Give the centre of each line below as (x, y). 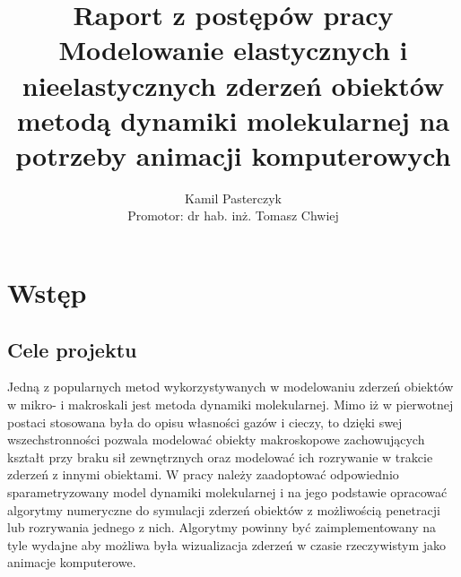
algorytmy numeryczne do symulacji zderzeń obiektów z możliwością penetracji (224, 509)
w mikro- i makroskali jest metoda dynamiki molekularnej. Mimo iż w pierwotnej (230, 405)
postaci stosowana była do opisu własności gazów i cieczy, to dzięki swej (205, 422)
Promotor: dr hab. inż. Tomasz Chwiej (233, 215)
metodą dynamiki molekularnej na (233, 120)
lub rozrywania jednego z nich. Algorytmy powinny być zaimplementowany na (222, 527)
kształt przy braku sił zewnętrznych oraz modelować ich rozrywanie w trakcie (220, 456)
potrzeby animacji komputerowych (233, 155)
